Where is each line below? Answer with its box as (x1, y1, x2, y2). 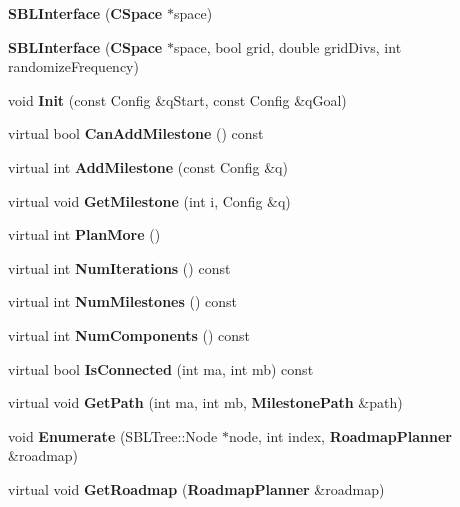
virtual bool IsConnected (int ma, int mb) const (8, 358, 314, 379)
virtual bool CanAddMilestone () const (8, 123, 264, 144)
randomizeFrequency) (8, 56, 139, 77)
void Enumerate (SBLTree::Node (8, 425, 218, 446)
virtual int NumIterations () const (8, 257, 231, 278)
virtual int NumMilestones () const (8, 291, 238, 312)
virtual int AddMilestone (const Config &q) (8, 156, 288, 177)
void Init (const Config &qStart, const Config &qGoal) (8, 89, 347, 110)
